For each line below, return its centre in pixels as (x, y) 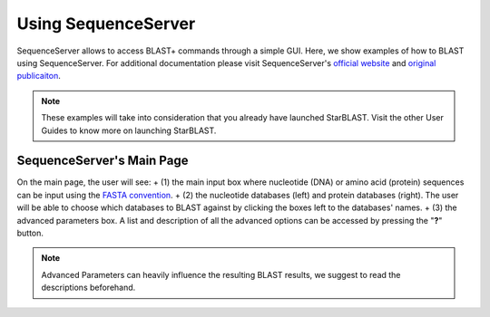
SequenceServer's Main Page (103, 161)
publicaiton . (39, 76)
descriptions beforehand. (88, 288)
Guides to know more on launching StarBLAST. (129, 130)
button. (30, 233)
